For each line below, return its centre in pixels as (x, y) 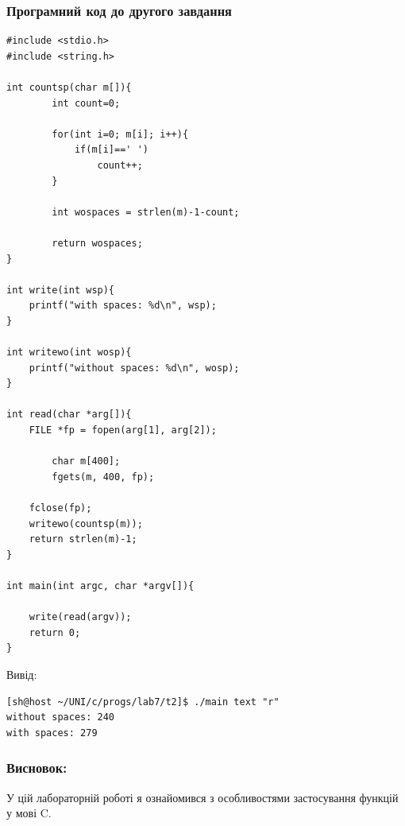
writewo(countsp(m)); (86, 524)
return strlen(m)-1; (83, 539)
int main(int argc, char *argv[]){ (100, 586)
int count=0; (86, 103)
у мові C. (29, 813)
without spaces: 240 (61, 717)
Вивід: (22, 674)
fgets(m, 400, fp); (103, 477)
